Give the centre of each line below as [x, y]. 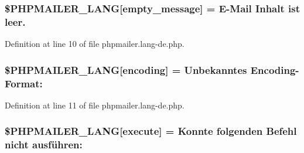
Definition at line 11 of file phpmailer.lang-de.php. [95, 105]
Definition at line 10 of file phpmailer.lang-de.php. [95, 44]
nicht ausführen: [44, 144]
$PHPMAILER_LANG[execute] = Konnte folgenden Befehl [151, 131]
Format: [24, 83]
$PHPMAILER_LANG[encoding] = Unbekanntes [126, 69]
